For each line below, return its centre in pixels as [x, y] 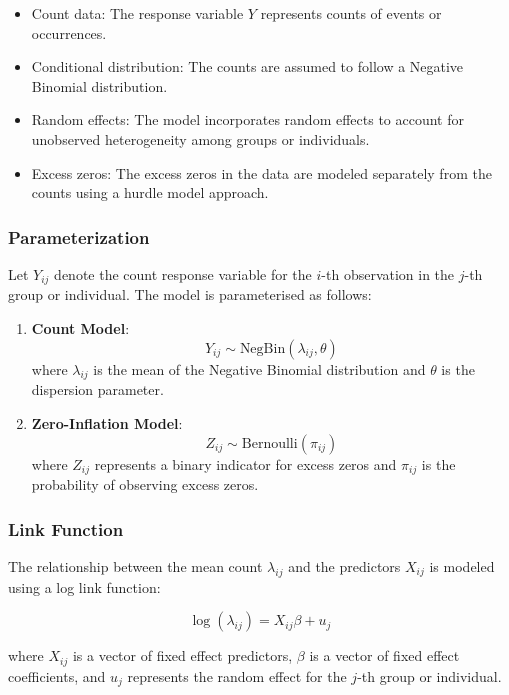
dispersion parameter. [97, 389]
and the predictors [344, 565]
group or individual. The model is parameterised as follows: [190, 294]
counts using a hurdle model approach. [150, 192]
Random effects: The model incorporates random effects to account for [247, 119]
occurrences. [69, 32]
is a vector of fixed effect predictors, [182, 655]
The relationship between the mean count [135, 565]
